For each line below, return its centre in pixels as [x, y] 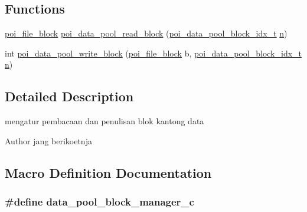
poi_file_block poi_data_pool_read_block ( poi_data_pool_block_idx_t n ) [146, 33]
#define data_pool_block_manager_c [99, 202]
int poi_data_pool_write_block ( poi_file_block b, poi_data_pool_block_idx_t [153, 53]
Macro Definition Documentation [108, 172]
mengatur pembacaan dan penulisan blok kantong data [104, 121]
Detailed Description [69, 96]
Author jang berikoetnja [48, 140]
